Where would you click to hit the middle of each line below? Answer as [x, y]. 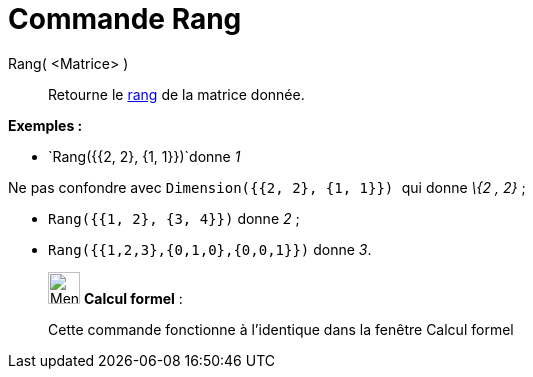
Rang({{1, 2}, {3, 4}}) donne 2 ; [174, 218]
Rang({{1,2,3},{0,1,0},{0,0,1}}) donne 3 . [210, 249]
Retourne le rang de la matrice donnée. [176, 94]
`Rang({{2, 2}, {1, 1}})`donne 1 [144, 156]
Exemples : [45, 125]
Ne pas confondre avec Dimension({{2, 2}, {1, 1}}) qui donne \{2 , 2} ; [267, 187]
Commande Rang [125, 19]
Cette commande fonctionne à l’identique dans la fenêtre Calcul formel [281, 329]
